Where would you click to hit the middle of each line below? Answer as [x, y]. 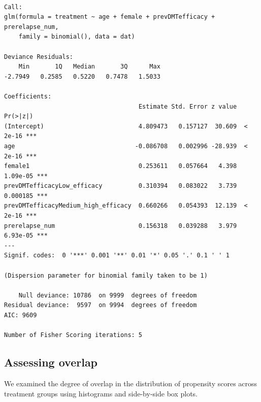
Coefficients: [28, 96]
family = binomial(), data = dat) [77, 37]
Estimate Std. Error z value [188, 106]
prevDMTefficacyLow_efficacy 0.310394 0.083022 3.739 [121, 186]
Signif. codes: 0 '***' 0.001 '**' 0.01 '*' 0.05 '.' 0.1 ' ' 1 [117, 256]
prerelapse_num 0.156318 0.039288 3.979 [121, 226]
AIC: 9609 [21, 315]
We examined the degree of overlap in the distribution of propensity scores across [131, 383]
